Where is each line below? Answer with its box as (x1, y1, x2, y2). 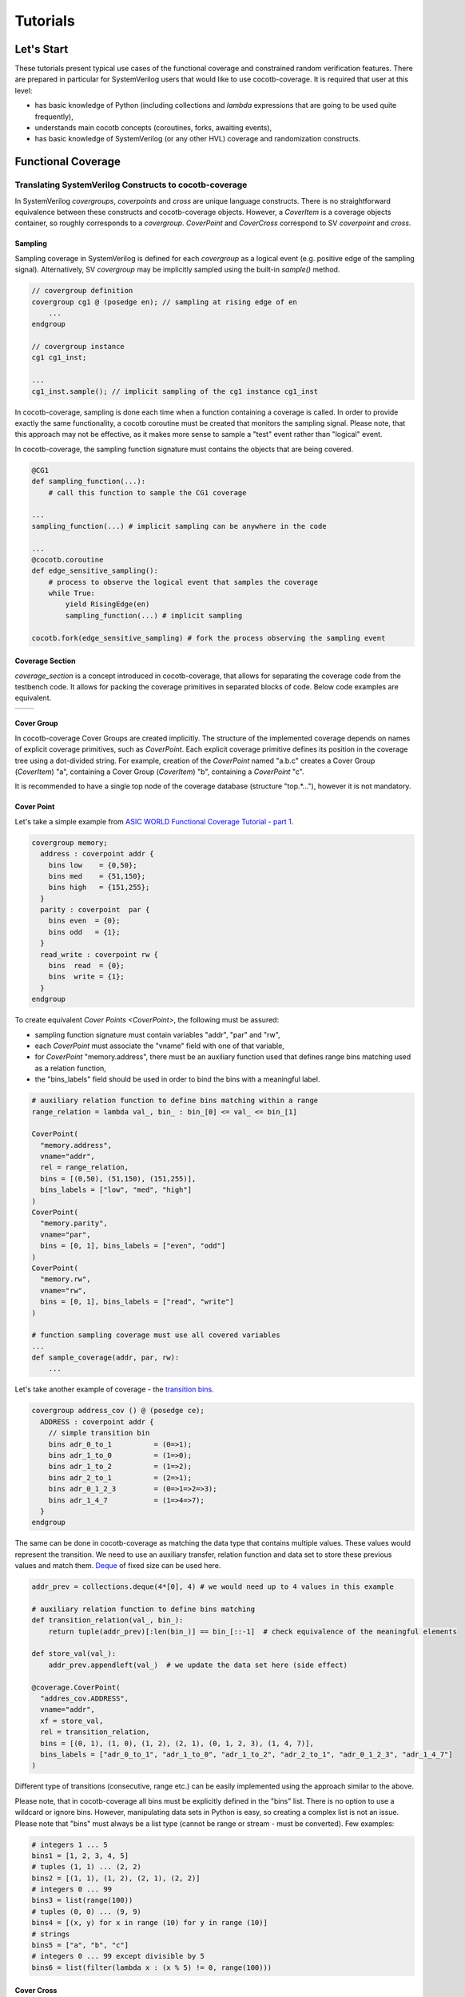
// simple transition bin (48, 1428, 150, 1438)
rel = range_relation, (40, 1163, 129, 1172)
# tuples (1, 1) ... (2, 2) (31, 1862, 141, 1872)
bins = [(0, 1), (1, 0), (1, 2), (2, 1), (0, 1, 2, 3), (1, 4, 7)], (40, 1738, 315, 1748)
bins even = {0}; (48, 916, 121, 926)
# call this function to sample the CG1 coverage (48, 488, 247, 497)
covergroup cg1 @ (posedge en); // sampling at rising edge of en (31, 297, 297, 307)
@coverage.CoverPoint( (31, 1682, 121, 1692)
